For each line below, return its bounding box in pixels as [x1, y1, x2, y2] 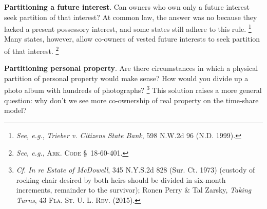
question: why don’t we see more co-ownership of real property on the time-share [4, 94, 259, 105]
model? [4, 105, 27, 116]
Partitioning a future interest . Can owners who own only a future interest [4, 2, 250, 12]
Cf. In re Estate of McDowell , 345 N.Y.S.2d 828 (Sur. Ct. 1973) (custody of [16, 164, 255, 175]
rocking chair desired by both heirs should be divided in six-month [16, 174, 226, 185]
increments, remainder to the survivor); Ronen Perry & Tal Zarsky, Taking [16, 184, 252, 195]
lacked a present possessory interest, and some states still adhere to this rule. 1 [4, 22, 252, 34]
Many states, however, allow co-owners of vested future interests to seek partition [4, 33, 260, 44]
